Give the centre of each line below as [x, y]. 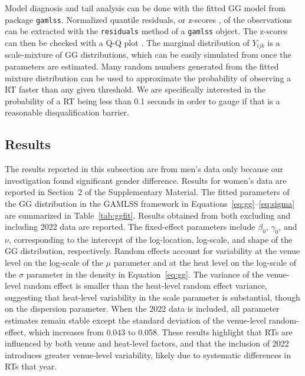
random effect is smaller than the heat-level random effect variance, [145, 286]
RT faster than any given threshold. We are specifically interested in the [135, 89]
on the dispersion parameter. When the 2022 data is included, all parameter [142, 309]
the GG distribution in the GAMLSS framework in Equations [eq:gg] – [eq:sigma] [150, 203]
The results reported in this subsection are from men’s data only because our [144, 169]
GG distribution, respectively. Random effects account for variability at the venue [152, 251]
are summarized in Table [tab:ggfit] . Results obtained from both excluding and [148, 215]
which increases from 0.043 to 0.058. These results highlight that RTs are [160, 332]
